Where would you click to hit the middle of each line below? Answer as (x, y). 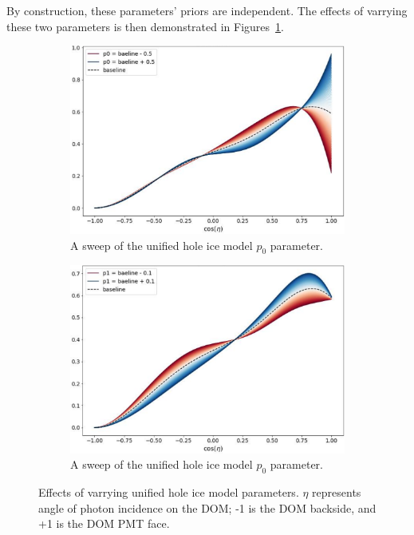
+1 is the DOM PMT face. (104, 523)
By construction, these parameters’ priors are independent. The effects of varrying (207, 10)
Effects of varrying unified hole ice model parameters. (169, 492)
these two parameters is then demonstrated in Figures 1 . (145, 26)
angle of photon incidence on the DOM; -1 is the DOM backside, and (207, 507)
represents (337, 492)
